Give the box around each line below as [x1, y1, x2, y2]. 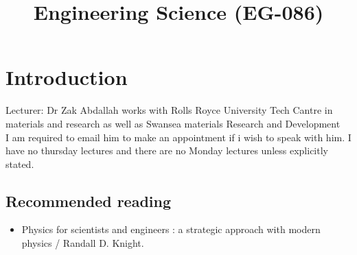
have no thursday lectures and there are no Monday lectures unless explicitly [5, 143, 328, 158]
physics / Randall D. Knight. [21, 236, 144, 250]
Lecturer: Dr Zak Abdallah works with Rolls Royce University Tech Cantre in [5, 103, 333, 117]
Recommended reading [5, 190, 172, 211]
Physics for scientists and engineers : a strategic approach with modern [21, 222, 321, 236]
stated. [5, 156, 34, 171]
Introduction [5, 63, 128, 91]
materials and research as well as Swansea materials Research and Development [5, 116, 341, 130]
